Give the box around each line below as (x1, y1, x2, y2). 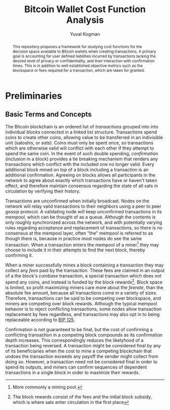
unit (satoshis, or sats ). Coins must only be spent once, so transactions (5, 140, 153, 146)
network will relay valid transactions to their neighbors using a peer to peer (5, 203, 162, 209)
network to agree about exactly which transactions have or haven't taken (5, 177, 158, 183)
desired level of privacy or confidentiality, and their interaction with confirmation (12, 58, 155, 64)
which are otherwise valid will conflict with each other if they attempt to (5, 145, 154, 151)
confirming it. (5, 252, 33, 258)
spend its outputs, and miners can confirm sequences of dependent (5, 364, 147, 370)
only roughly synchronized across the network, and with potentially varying (5, 219, 162, 225)
